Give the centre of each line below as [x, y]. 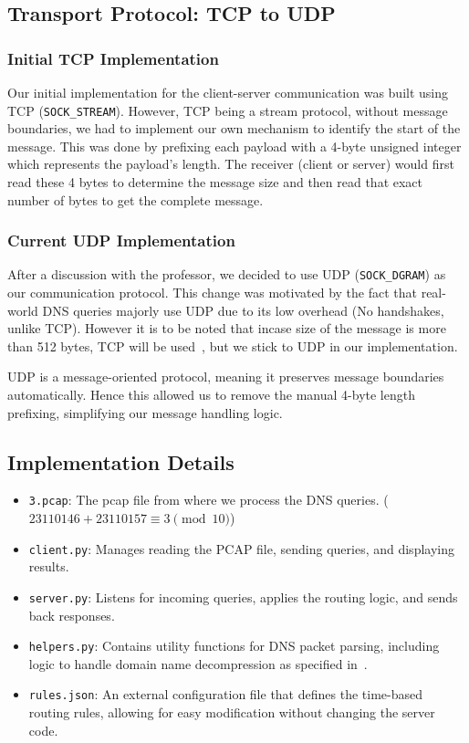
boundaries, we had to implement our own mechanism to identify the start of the [234, 128]
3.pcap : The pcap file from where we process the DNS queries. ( [208, 500]
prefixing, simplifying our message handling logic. [145, 412]
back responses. [72, 615]
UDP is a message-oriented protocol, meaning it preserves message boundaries [226, 377]
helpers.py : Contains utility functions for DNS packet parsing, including [234, 646]
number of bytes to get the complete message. [135, 199]
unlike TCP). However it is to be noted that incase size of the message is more [227, 328]
